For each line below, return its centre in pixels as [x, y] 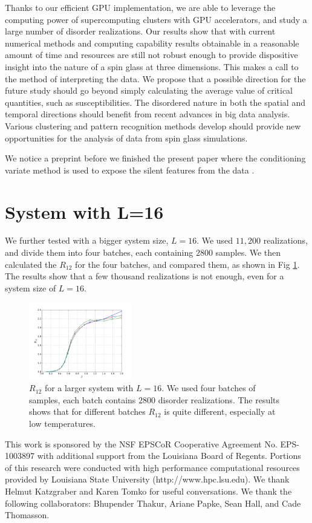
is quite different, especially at [220, 411]
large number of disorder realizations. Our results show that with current [140, 31]
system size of [31, 287]
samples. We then [248, 252]
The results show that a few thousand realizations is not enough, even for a [145, 276]
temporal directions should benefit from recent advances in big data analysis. [148, 114]
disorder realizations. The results [219, 399]
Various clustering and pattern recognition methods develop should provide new [153, 125]
